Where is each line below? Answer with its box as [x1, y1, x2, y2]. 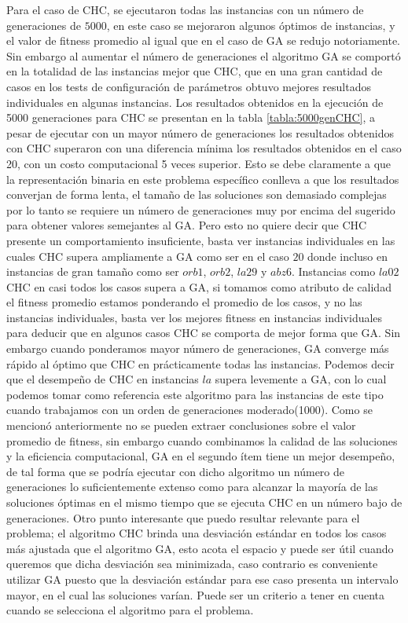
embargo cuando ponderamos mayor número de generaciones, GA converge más [6, 340, 389, 357]
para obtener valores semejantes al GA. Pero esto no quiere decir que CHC [6, 217, 367, 233]
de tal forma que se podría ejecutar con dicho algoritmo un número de [6, 463, 344, 479]
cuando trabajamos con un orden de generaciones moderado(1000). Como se [6, 401, 373, 418]
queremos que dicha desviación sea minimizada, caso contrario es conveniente [6, 555, 378, 572]
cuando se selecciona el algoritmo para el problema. [6, 602, 254, 618]
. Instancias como [291, 263, 376, 280]
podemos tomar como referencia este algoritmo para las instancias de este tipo [6, 386, 384, 402]
